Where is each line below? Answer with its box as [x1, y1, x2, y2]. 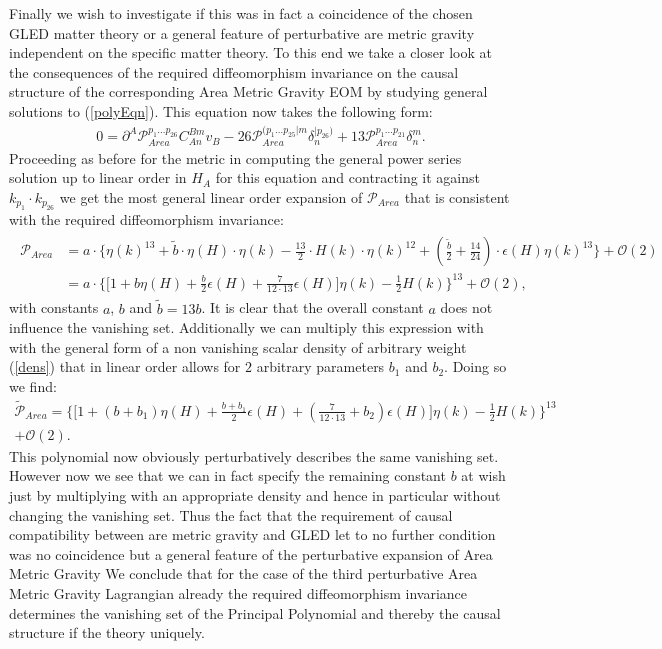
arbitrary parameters [256, 356, 385, 377]
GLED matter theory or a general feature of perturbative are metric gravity [9, 22, 475, 43]
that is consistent [404, 186, 510, 207]
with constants [9, 297, 99, 318]
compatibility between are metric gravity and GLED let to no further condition [9, 524, 496, 545]
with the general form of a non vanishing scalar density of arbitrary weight [9, 336, 467, 357]
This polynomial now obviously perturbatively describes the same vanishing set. [9, 445, 499, 466]
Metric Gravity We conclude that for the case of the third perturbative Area [9, 563, 478, 584]
